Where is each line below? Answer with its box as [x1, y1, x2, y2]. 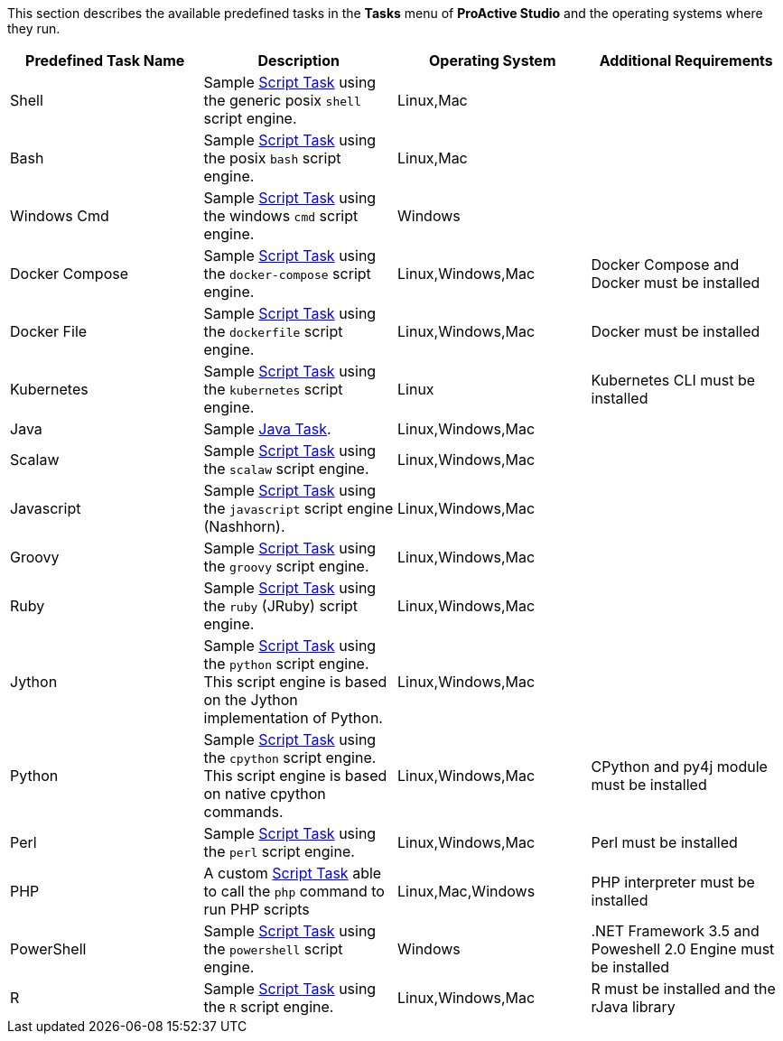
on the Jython [203, 691, 298, 709]
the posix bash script [203, 149, 341, 167]
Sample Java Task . [203, 420, 331, 438]
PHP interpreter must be [591, 873, 755, 891]
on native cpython [203, 785, 326, 803]
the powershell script [203, 940, 343, 958]
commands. [203, 803, 284, 821]
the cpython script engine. [203, 748, 377, 767]
